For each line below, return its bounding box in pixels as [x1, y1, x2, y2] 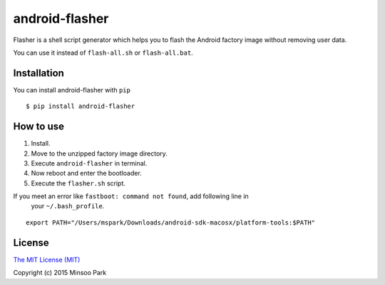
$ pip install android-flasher [26, 102, 135, 110]
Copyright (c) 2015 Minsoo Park [13, 269, 107, 277]
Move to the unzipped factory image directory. [31, 149, 168, 158]
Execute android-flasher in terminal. [31, 158, 148, 167]
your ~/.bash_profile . [31, 202, 105, 210]
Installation [13, 67, 64, 79]
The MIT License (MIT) [13, 255, 81, 264]
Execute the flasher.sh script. [31, 178, 126, 188]
